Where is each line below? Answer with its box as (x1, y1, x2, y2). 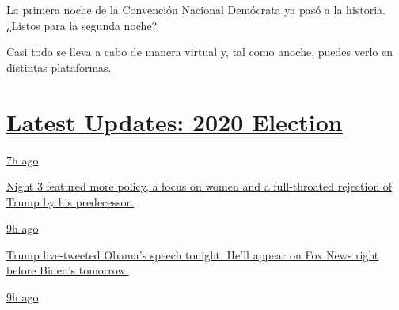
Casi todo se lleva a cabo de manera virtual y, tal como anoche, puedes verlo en (6, 43, 393, 60)
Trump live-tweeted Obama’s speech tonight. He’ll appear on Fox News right (6, 246, 379, 263)
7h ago (6, 151, 39, 168)
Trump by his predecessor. (6, 193, 134, 210)
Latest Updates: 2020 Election (6, 105, 343, 138)
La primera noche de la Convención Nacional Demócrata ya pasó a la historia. (6, 2, 386, 17)
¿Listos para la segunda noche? (6, 17, 158, 33)
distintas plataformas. (6, 59, 112, 75)
